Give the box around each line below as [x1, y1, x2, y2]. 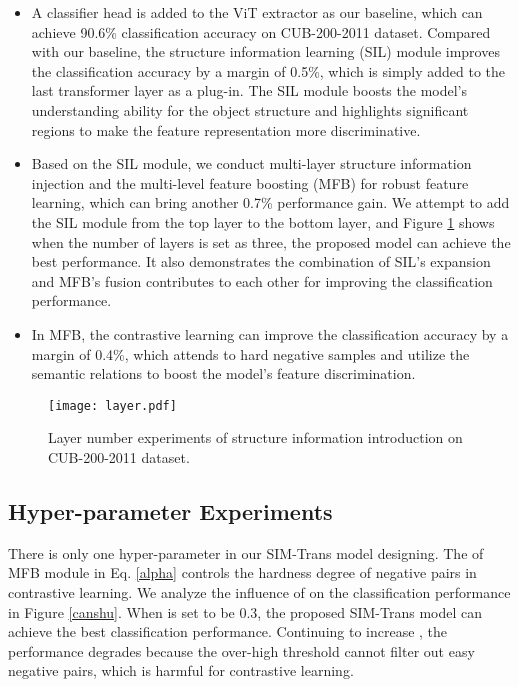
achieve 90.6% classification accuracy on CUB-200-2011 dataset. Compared [31, 21, 491, 42]
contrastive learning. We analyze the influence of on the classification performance [8, 581, 511, 602]
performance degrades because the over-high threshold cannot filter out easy [8, 640, 475, 661]
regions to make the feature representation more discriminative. [31, 119, 421, 140]
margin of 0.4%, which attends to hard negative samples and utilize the [31, 343, 470, 364]
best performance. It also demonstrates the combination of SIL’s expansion [31, 251, 491, 272]
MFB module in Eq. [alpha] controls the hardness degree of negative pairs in [8, 562, 477, 583]
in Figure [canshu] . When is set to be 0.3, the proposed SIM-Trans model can [8, 601, 483, 622]
